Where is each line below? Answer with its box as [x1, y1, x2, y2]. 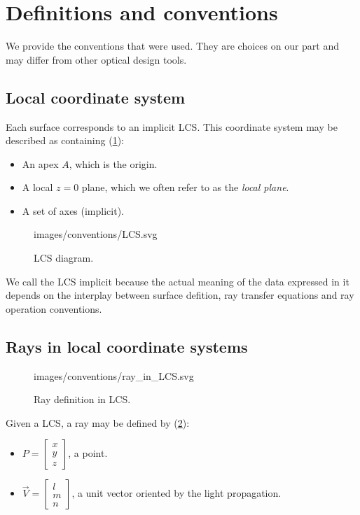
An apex [22, 156, 59, 171]
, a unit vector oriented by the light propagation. [71, 486, 282, 500]
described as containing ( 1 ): [6, 133, 124, 148]
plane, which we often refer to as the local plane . [81, 180, 289, 195]
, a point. [68, 446, 108, 460]
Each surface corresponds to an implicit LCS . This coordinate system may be [6, 119, 338, 134]
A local [22, 180, 53, 195]
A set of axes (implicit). [22, 203, 124, 218]
